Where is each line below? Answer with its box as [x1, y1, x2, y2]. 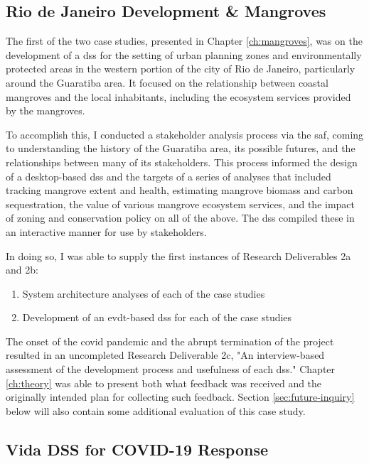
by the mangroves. [6, 103, 85, 118]
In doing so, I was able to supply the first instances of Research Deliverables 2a [6, 248, 351, 263]
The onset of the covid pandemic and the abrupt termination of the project [6, 333, 334, 348]
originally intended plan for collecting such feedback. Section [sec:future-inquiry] [6, 389, 355, 404]
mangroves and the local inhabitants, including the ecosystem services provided [6, 89, 351, 104]
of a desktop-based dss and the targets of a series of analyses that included [6, 168, 331, 183]
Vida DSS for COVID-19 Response [6, 438, 268, 460]
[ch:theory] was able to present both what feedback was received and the [6, 375, 322, 390]
